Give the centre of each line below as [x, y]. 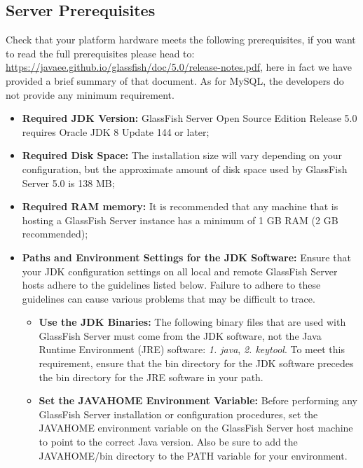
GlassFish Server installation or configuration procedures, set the [178, 414]
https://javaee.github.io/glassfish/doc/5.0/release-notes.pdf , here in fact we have [179, 67]
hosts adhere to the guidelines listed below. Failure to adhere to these [171, 285]
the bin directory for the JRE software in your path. [151, 377]
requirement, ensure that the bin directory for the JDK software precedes [196, 363]
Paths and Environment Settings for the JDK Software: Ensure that [186, 257]
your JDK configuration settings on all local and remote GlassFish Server [180, 271]
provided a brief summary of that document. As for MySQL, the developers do [175, 80]
